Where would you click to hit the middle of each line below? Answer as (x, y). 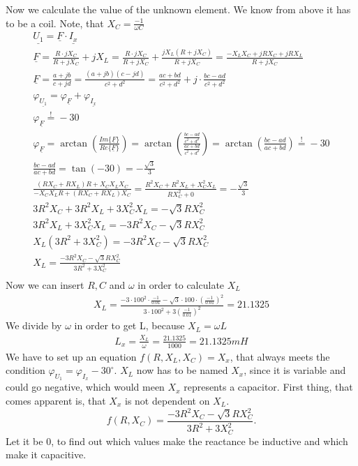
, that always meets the (280, 356)
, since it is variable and (295, 370)
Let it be (24, 441)
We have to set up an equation (71, 356)
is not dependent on (167, 400)
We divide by (34, 325)
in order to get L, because (129, 325)
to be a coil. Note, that (55, 23)
